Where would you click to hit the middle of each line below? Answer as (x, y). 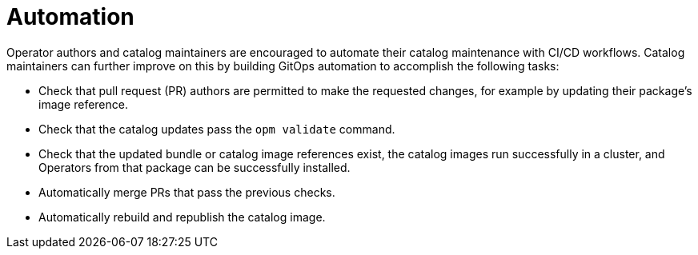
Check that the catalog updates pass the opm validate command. (217, 129)
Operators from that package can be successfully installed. (195, 167)
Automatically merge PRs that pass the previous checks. (187, 192)
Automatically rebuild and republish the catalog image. (182, 217)
